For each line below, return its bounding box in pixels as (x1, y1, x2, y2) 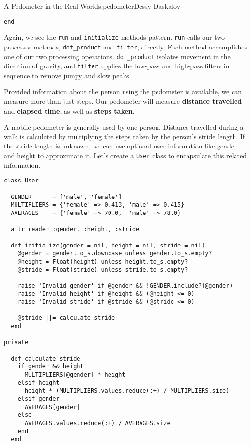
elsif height (17, 379, 60, 386)
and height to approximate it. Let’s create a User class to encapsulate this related (4, 150, 247, 161)
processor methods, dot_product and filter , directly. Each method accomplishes (4, 41, 247, 51)
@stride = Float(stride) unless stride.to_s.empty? (17, 266, 188, 273)
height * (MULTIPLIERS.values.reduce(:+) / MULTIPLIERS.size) (24, 387, 230, 395)
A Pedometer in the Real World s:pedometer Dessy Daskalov (4, 1, 181, 11)
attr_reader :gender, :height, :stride (11, 226, 140, 233)
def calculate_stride (11, 355, 80, 362)
